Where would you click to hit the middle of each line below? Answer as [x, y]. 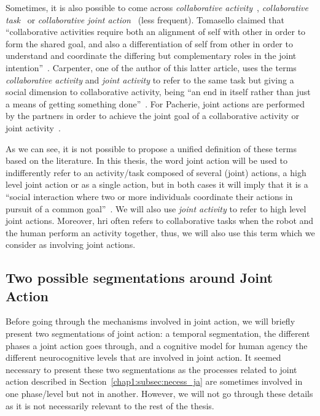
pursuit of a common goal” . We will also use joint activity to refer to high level [156, 208]
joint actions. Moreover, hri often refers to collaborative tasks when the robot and [160, 221]
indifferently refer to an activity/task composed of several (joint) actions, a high [156, 172]
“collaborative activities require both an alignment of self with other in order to [156, 32]
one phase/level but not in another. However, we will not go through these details [159, 394]
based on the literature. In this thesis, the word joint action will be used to [147, 160]
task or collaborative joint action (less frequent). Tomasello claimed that [145, 19]
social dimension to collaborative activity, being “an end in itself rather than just [158, 92]
